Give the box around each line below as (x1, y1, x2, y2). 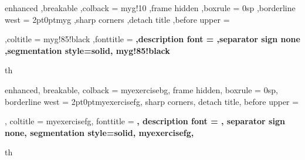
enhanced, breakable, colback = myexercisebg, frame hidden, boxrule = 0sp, (5, 83, 278, 96)
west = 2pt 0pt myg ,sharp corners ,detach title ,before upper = (5, 13, 230, 25)
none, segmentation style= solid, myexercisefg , (5, 126, 194, 138)
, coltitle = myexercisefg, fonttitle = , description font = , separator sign (5, 115, 285, 127)
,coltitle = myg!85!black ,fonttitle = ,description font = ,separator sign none (5, 33, 300, 45)
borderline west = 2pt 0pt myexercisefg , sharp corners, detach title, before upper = (5, 95, 299, 107)
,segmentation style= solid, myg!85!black (5, 44, 170, 56)
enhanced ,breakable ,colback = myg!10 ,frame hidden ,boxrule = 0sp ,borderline (5, 2, 296, 13)
